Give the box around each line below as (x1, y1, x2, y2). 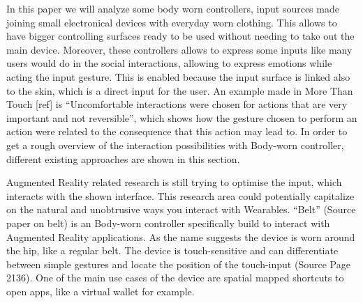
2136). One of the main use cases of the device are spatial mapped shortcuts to (6, 270, 344, 285)
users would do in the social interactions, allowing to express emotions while (6, 56, 332, 70)
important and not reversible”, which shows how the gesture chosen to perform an (6, 110, 357, 125)
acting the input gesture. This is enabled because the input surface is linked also (6, 69, 350, 84)
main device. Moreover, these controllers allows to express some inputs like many (6, 42, 353, 56)
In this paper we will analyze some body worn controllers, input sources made (6, 1, 339, 15)
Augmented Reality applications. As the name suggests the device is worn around (6, 229, 355, 244)
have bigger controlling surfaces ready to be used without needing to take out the (6, 29, 355, 43)
